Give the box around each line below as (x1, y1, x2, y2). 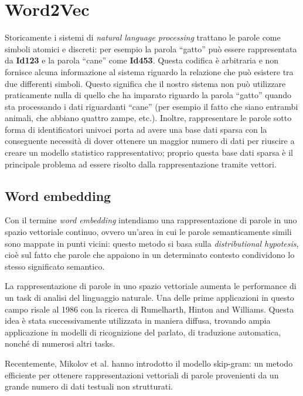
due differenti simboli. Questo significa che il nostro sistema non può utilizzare (5, 77, 286, 89)
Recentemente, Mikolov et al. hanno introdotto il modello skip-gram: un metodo (5, 357, 293, 369)
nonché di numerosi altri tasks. (5, 337, 115, 350)
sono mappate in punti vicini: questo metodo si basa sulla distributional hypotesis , (5, 237, 299, 249)
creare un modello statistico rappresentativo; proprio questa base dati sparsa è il (5, 146, 293, 159)
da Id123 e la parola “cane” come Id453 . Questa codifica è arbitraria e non (5, 54, 279, 66)
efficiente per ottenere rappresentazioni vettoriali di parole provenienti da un (5, 368, 279, 381)
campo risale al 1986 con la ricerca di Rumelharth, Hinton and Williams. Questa (5, 303, 294, 315)
